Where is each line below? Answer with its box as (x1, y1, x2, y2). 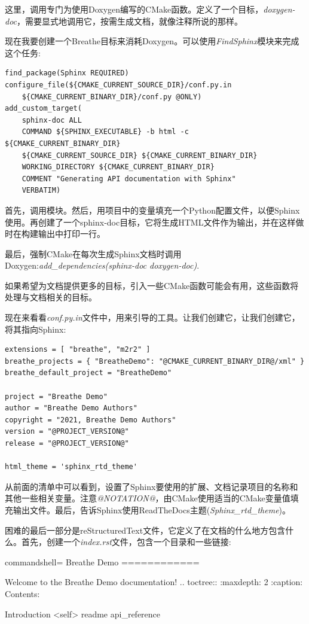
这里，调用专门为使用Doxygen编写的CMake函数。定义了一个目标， (5, 3, 264, 15)
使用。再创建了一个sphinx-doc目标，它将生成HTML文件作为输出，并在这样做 (5, 215, 304, 228)
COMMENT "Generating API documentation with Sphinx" (22, 174, 236, 183)
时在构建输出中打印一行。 (5, 227, 105, 240)
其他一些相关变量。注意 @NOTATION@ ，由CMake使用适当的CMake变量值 (5, 492, 290, 504)
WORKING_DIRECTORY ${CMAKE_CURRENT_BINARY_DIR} (22, 163, 215, 172)
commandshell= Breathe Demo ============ (5, 555, 200, 568)
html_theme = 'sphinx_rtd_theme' (5, 462, 137, 471)
